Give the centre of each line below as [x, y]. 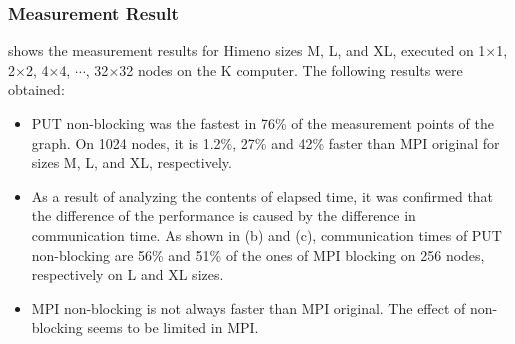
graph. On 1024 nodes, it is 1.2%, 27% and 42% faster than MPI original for [265, 142]
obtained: [36, 89]
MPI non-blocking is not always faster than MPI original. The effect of [248, 307]
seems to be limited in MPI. [173, 327]
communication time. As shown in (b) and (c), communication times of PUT [266, 234]
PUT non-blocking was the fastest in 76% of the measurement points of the [262, 123]
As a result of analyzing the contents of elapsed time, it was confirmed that [262, 195]
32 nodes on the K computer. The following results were [291, 69]
